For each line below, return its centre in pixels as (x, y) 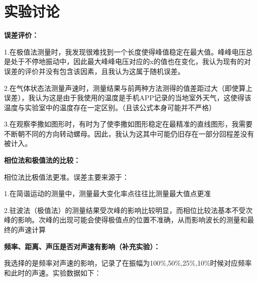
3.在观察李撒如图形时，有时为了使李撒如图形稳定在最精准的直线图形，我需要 (128, 124)
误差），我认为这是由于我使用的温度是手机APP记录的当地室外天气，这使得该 (128, 98)
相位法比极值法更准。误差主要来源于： (66, 176)
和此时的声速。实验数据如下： (53, 272)
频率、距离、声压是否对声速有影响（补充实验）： (82, 246)
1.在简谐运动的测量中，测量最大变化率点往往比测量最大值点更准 (107, 193)
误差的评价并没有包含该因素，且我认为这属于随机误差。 (94, 71)
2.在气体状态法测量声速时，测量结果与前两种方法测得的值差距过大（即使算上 (128, 88)
